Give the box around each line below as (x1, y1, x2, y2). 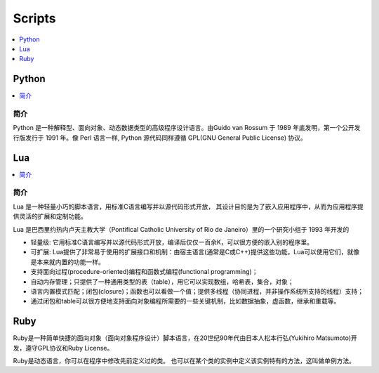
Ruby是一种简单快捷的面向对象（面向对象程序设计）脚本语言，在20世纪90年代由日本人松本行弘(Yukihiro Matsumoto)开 (13, 334, 358, 342)
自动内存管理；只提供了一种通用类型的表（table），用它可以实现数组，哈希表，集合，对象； (30, 277, 294, 286)
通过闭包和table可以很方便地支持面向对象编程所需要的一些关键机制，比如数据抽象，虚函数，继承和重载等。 (30, 297, 340, 306)
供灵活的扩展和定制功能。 (13, 212, 87, 221)
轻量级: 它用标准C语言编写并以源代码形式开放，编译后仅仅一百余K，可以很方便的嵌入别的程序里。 (30, 237, 314, 246)
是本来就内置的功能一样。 (30, 257, 105, 266)
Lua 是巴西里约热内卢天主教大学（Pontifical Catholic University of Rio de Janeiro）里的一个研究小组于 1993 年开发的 (13, 225, 350, 233)
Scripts (13, 11, 56, 26)
